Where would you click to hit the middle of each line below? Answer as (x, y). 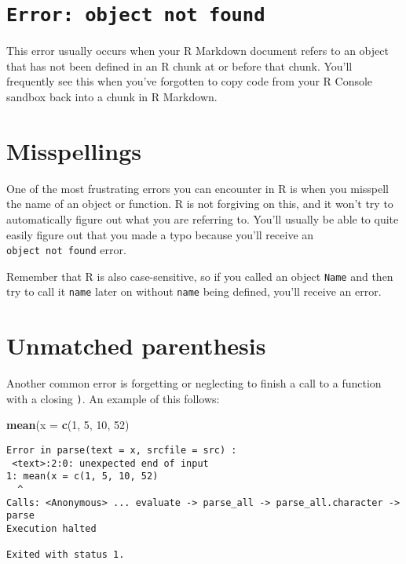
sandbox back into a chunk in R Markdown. (112, 97)
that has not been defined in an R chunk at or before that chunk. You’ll (179, 65)
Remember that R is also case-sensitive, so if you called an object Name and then (200, 276)
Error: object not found (136, 15)
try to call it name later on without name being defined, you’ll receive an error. (194, 291)
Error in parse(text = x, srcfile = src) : (122, 451)
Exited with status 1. (66, 555)
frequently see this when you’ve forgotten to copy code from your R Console (190, 81)
